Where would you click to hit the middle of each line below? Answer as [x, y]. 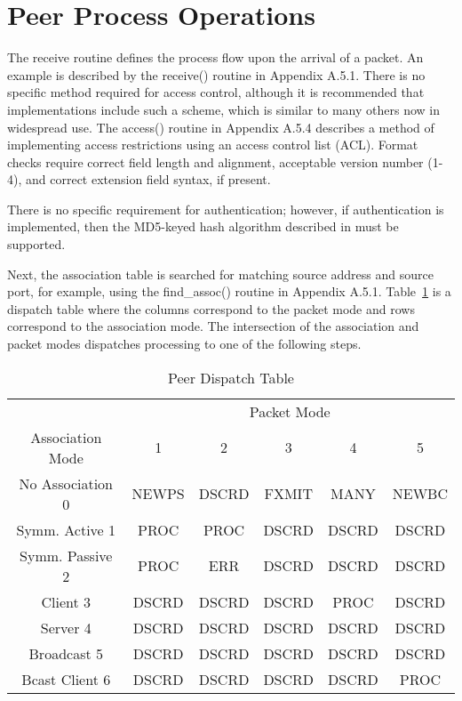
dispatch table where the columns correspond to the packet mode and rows [211, 308]
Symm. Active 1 [66, 529]
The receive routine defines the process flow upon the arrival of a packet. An [215, 57]
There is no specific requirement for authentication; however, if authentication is [226, 209]
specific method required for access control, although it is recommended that [216, 92]
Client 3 [66, 601]
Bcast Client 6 [66, 679]
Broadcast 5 [66, 653]
